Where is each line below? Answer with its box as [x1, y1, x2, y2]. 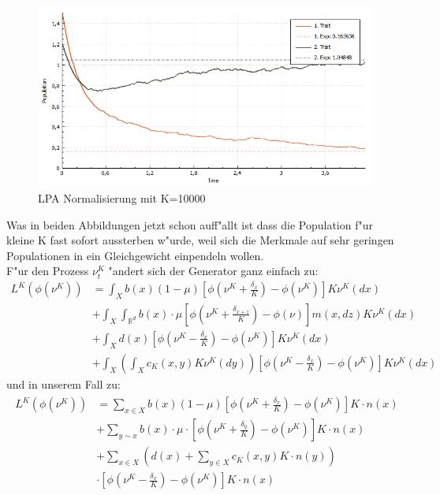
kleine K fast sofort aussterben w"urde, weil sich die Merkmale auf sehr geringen [6, 232, 394, 248]
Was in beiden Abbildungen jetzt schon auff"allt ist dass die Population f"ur [6, 216, 373, 233]
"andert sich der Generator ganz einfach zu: [108, 262, 319, 279]
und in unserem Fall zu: [6, 375, 121, 392]
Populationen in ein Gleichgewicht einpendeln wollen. [6, 247, 264, 263]
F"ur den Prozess [6, 262, 89, 279]
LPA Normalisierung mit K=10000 [38, 190, 206, 207]
